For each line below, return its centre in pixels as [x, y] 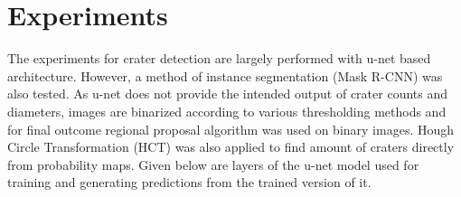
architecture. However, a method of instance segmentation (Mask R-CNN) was [225, 75]
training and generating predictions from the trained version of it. [189, 182]
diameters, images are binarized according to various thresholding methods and [227, 111]
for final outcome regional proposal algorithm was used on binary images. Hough [231, 129]
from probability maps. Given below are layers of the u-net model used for [213, 164]
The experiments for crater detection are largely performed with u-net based [219, 58]
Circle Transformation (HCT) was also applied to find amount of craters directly [231, 147]
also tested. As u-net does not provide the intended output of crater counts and [228, 94]
